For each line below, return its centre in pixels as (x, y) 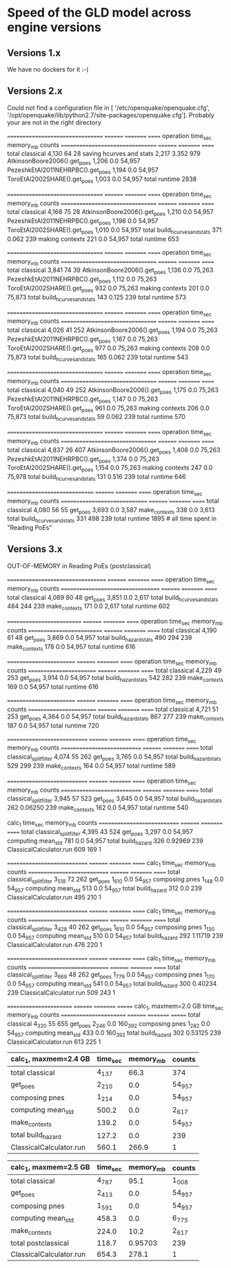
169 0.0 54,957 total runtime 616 (53, 687)
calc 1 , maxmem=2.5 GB (50, 1168)
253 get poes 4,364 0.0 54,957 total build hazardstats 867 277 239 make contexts (115, 717)
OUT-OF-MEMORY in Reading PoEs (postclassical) (79, 566)
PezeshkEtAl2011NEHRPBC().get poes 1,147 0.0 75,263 (83, 400)
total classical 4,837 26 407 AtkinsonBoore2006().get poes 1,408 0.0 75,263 (114, 450)
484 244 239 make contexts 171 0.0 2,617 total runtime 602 (89, 607)
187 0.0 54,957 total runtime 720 (53, 725)
